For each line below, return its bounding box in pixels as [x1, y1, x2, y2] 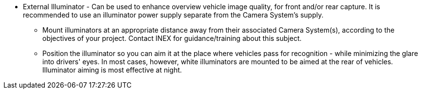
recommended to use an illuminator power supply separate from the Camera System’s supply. [23, 11, 324, 19]
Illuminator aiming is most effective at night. [42, 66, 182, 74]
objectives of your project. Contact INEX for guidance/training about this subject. [42, 34, 302, 42]
